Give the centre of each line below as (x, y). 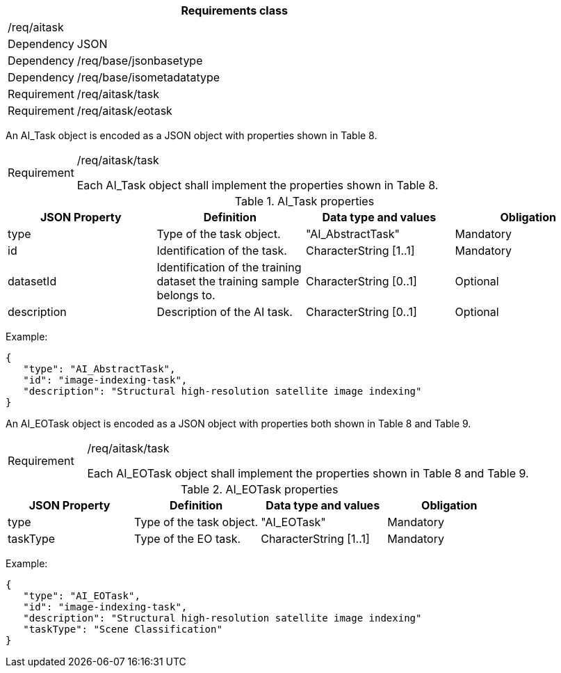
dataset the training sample (228, 281)
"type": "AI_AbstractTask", (99, 369)
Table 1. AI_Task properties (304, 201)
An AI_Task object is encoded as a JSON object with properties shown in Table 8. (192, 135)
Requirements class (234, 10)
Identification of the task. (222, 251)
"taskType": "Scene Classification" (123, 629)
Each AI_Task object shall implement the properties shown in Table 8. (258, 185)
